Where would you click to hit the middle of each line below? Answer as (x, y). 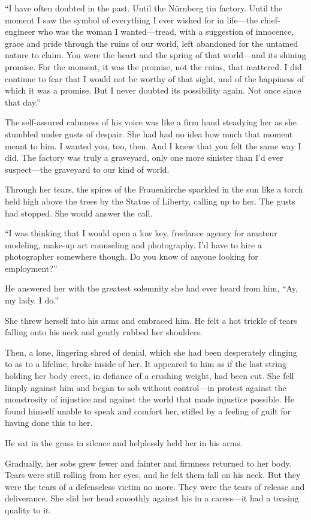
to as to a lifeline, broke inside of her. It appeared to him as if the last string (146, 364)
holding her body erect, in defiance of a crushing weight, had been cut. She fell (150, 376)
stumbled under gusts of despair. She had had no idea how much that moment (149, 133)
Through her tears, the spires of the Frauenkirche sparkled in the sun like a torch (154, 189)
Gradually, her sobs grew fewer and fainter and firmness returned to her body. (148, 463)
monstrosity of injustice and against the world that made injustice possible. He (150, 399)
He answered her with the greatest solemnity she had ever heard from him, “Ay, (151, 288)
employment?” (31, 268)
